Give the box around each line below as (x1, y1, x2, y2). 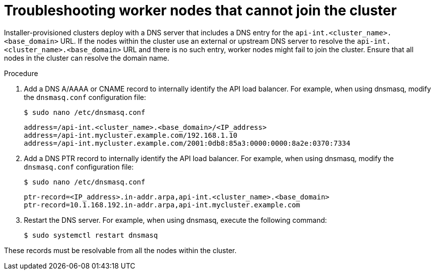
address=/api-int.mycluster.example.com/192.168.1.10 (24, 131, 237, 139)
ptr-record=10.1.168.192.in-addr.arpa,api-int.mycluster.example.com (24, 200, 300, 209)
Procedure (4, 69, 38, 78)
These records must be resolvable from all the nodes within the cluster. (4, 246, 237, 255)
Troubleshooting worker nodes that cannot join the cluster (4, 2, 397, 19)
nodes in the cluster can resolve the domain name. (4, 53, 169, 62)
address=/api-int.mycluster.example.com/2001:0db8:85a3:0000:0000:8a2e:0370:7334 (24, 139, 351, 147)
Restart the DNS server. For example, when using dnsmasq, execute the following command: (24, 215, 327, 224)
